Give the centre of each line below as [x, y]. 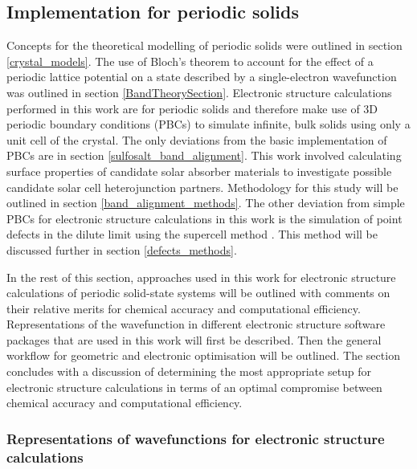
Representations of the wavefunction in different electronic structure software [196, 324]
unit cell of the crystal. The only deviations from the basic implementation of [197, 139]
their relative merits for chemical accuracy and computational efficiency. [184, 308]
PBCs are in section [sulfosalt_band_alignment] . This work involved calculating [204, 155]
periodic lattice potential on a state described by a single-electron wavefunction [202, 77]
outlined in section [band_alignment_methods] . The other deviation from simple [206, 203]
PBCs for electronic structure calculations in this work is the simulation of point [204, 218]
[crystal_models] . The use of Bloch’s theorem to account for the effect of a [190, 61]
